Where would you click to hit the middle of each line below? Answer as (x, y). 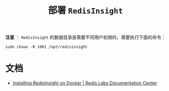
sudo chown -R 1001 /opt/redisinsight (46, 47)
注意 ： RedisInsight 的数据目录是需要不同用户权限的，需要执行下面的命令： (86, 37)
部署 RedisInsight (86, 10)
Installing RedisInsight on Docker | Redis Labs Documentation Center (85, 83)
